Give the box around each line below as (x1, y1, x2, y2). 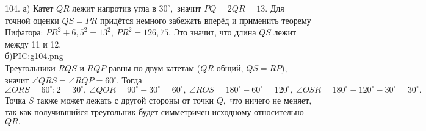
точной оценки (5, 13, 59, 26)
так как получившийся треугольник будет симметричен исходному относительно (5, 105, 304, 118)
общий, (216, 61, 244, 74)
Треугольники (5, 61, 56, 74)
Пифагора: (5, 26, 43, 38)
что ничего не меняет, (229, 93, 312, 106)
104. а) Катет (5, 2, 54, 14)
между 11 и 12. (5, 37, 62, 50)
